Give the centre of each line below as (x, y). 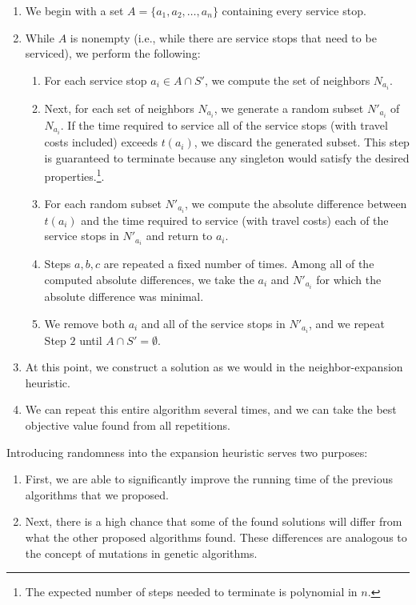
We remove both (84, 323)
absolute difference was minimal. (124, 296)
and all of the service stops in (213, 323)
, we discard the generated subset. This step (302, 142)
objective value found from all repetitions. (128, 425)
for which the (349, 279)
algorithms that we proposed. (97, 494)
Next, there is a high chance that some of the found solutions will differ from (214, 521)
